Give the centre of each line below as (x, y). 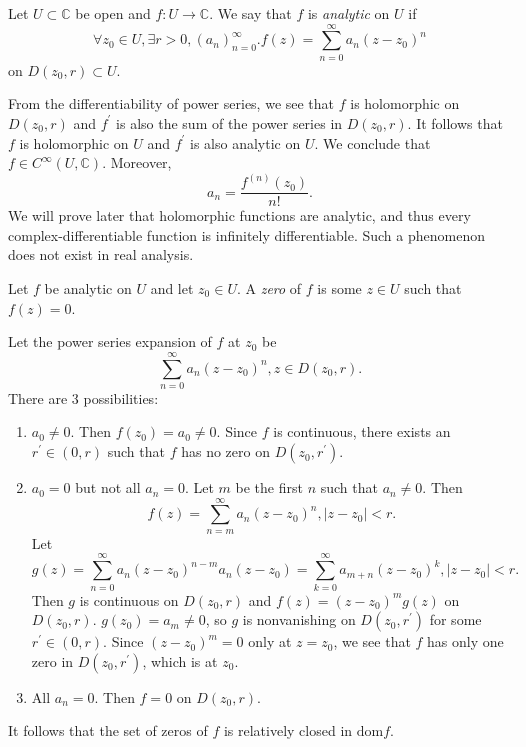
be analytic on (88, 287)
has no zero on (225, 451)
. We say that (250, 13)
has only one (465, 641)
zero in (52, 660)
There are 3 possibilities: (83, 397)
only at (270, 641)
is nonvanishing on (299, 619)
